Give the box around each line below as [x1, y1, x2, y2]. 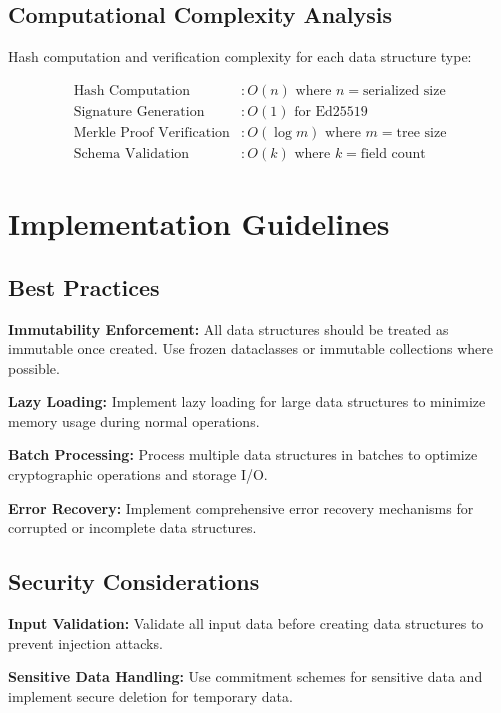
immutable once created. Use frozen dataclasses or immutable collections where [8, 338, 494, 359]
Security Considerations [8, 566, 260, 597]
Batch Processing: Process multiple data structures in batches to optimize [8, 444, 478, 465]
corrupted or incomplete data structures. [8, 517, 257, 538]
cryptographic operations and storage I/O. [8, 464, 268, 485]
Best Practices [8, 271, 160, 302]
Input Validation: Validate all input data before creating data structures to [8, 613, 484, 634]
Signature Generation [73, 104, 205, 119]
